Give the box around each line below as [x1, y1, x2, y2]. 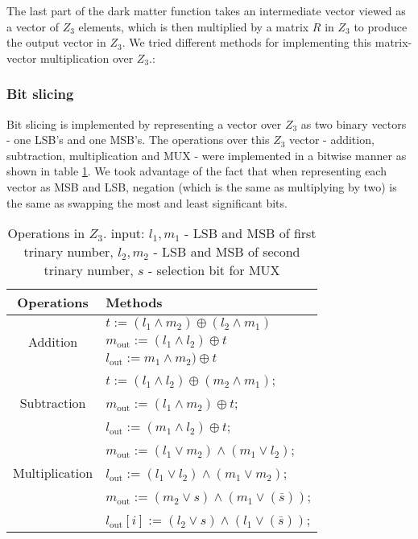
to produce [354, 18, 408, 35]
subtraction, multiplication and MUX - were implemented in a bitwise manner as [6, 146, 407, 163]
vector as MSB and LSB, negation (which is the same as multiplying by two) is [6, 178, 397, 195]
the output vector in [6, 34, 106, 51]
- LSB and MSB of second [153, 242, 300, 261]
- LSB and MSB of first [184, 224, 317, 243]
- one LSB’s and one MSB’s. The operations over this [6, 131, 270, 148]
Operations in [7, 224, 85, 243]
